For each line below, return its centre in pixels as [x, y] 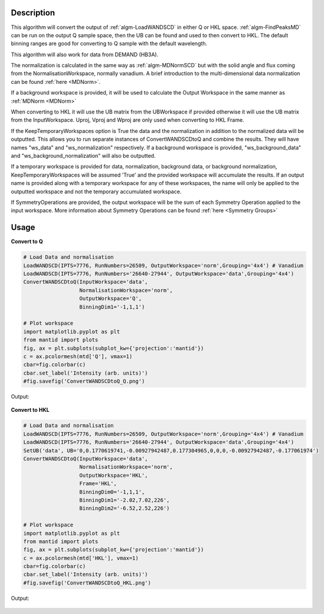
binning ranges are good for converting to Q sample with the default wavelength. [109, 44]
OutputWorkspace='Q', [110, 299]
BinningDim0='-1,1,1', [112, 492]
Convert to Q [27, 242]
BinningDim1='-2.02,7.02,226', [125, 500]
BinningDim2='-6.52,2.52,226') [125, 509]
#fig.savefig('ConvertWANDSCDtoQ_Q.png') [84, 381]
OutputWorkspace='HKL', [114, 475]
